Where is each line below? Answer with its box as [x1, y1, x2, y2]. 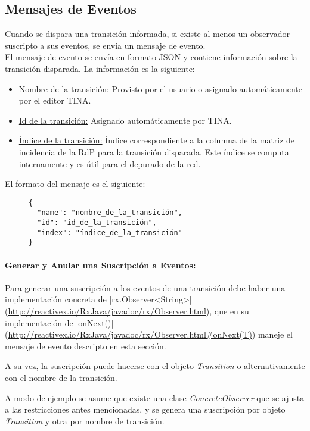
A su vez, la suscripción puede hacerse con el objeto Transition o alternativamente [5, 360, 305, 372]
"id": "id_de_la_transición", [37, 218, 157, 227]
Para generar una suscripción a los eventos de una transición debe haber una [5, 281, 286, 293]
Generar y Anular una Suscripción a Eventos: [5, 258, 196, 271]
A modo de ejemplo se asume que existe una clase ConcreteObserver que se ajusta [5, 391, 305, 404]
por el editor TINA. [18, 94, 91, 107]
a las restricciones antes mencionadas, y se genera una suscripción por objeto [5, 403, 286, 416]
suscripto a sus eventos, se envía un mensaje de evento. [5, 39, 206, 51]
